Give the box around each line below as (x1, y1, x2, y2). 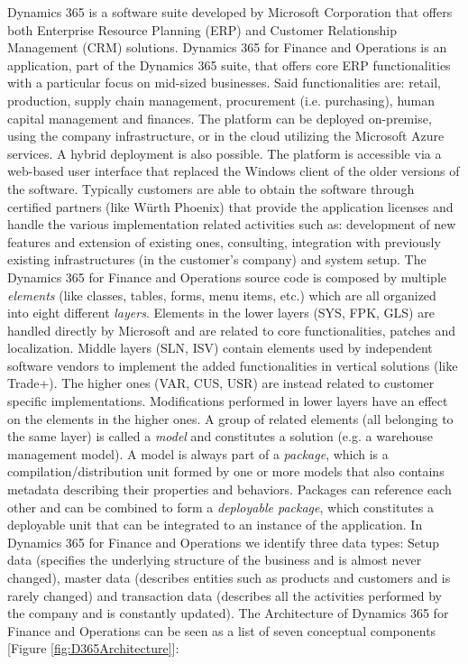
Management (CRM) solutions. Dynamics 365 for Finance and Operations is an (7, 38, 447, 57)
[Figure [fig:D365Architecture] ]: (7, 639, 179, 658)
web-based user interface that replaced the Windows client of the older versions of (7, 161, 460, 180)
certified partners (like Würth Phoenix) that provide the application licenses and (7, 197, 454, 216)
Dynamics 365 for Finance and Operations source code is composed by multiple (7, 267, 446, 286)
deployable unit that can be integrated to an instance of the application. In (7, 515, 423, 534)
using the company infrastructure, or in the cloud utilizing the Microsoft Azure (7, 126, 445, 145)
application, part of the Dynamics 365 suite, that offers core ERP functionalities (7, 55, 451, 74)
